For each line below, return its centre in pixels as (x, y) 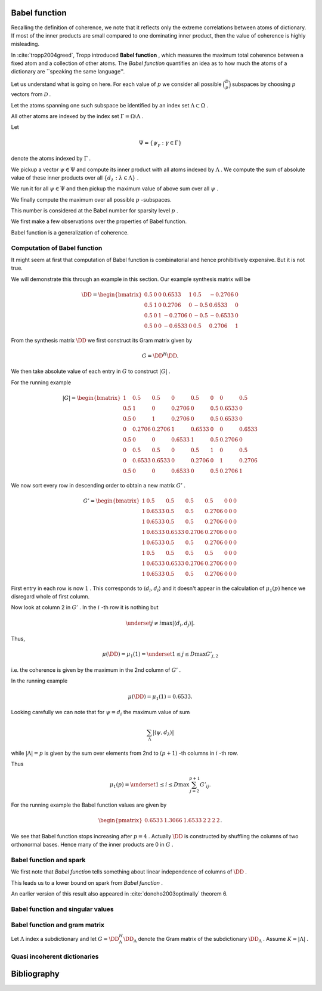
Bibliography (35, 974)
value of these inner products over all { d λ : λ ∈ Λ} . (75, 178)
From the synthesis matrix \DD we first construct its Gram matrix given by (102, 340)
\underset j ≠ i (144, 623)
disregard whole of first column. (50, 597)
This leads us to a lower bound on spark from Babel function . (87, 882)
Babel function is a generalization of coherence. (70, 232)
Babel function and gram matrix (58, 925)
